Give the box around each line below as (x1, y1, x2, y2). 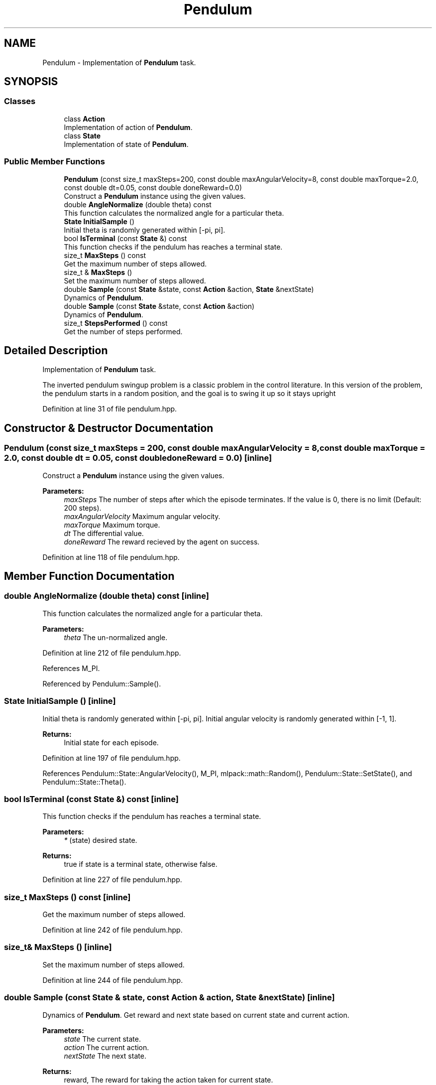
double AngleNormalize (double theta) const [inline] (4, 591, 210, 601)
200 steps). (64, 503, 102, 512)
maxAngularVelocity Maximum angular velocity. (64, 512, 220, 521)
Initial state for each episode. (64, 738, 159, 747)
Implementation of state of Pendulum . (64, 139, 189, 148)
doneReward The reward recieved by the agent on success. (64, 537, 260, 546)
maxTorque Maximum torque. (64, 520, 160, 529)
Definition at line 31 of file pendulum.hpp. (42, 405, 177, 413)
